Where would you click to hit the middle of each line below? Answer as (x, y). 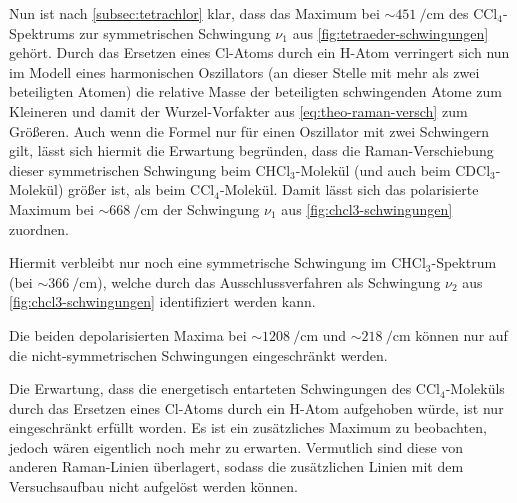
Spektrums (42, 32)
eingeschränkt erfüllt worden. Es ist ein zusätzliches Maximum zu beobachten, (248, 427)
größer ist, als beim (127, 189)
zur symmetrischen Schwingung (175, 32)
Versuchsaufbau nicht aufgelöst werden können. (153, 486)
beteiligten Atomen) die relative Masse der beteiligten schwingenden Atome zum (255, 91)
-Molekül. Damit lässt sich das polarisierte (349, 189)
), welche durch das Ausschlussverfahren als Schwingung (269, 281)
